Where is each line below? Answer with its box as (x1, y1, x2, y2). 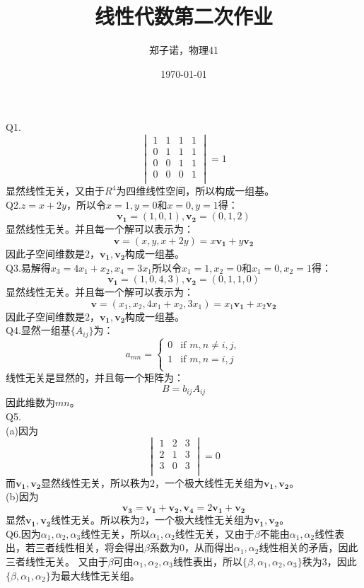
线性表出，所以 (173, 553, 243, 568)
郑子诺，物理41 (149, 42, 218, 57)
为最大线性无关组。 (50, 567, 140, 582)
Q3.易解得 (6, 260, 51, 275)
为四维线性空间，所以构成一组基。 (116, 183, 275, 198)
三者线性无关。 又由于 (6, 553, 108, 568)
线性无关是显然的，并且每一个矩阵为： (6, 370, 184, 385)
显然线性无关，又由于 (6, 183, 105, 198)
